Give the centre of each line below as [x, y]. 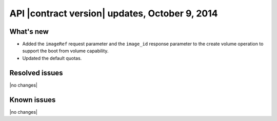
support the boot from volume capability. [65, 51]
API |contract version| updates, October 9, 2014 [114, 13]
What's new [29, 32]
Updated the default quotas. [52, 58]
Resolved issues [36, 73]
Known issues [33, 100]
